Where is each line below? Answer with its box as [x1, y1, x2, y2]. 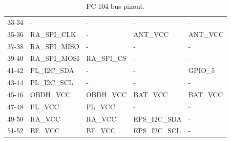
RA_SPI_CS [86, 53, 126, 63]
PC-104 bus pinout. [86, 1, 145, 11]
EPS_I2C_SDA [133, 113, 182, 124]
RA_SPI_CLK [30, 29, 76, 39]
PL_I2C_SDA [30, 65, 74, 75]
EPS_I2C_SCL [133, 125, 181, 136]
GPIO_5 [188, 65, 215, 75]
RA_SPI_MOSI [30, 53, 80, 63]
